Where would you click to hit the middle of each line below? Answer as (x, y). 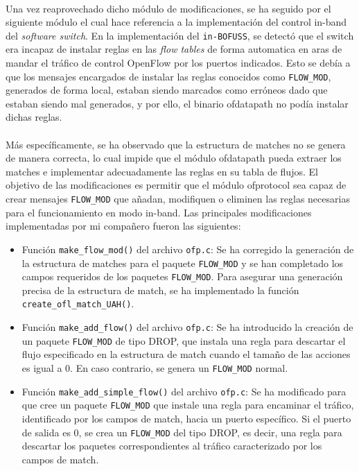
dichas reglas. (34, 117)
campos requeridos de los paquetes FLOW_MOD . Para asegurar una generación (182, 276)
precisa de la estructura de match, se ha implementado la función (160, 290)
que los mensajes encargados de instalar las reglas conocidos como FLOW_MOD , (168, 76)
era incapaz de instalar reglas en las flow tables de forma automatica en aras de (174, 49)
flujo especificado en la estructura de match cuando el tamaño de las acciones (186, 354)
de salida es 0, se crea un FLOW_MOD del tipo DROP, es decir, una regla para (182, 432)
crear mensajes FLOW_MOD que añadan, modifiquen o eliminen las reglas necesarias (178, 199)
